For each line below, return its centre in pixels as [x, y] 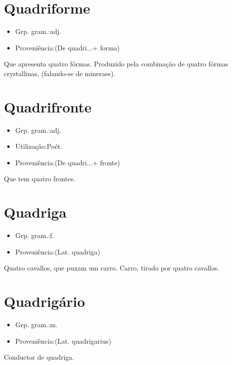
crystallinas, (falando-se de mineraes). [60, 73]
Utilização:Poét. [39, 146]
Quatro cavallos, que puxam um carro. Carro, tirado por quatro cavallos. [112, 268]
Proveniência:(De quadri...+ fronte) [68, 162]
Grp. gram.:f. [35, 235]
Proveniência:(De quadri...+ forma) [67, 47]
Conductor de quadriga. [39, 357]
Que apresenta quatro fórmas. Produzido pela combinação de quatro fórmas [116, 64]
